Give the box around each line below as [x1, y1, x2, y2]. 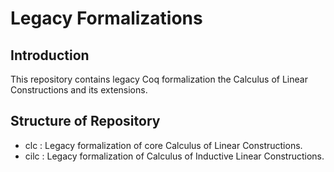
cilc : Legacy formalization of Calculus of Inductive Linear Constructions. [24, 150, 325, 162]
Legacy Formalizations [10, 7, 203, 30]
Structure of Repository [10, 113, 161, 130]
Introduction [10, 47, 90, 64]
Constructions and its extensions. [10, 84, 148, 96]
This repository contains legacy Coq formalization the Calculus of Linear [10, 73, 308, 85]
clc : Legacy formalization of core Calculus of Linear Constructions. [24, 139, 303, 151]
